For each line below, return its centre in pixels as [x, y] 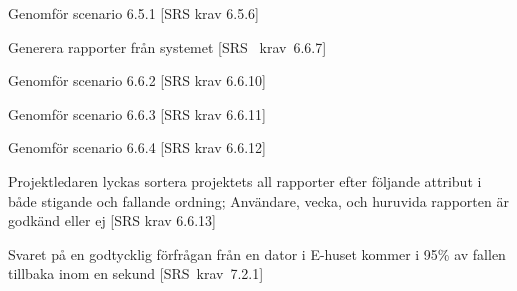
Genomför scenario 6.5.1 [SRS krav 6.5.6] [133, 13]
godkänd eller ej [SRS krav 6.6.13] [112, 220]
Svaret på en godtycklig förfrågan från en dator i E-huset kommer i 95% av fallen [257, 253]
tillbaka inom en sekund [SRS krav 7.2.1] [136, 273]
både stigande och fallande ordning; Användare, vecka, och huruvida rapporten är [258, 200]
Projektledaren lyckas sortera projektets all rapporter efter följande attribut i [245, 180]
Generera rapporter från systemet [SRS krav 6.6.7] [167, 46]
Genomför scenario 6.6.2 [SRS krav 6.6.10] [137, 80]
